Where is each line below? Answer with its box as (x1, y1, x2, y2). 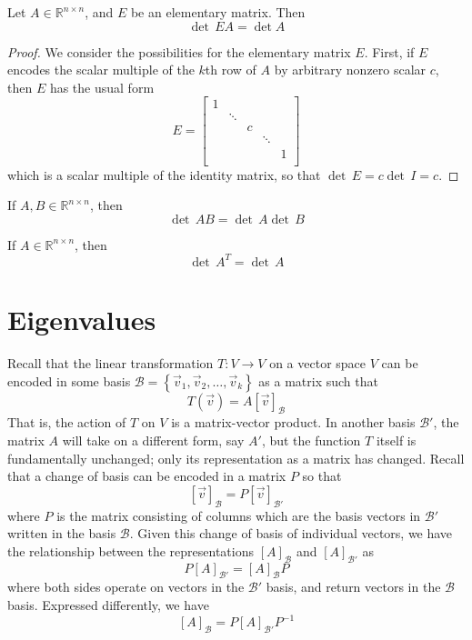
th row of (205, 60, 256, 79)
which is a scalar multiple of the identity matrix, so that (7, 165, 321, 184)
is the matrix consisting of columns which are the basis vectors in (56, 505, 421, 525)
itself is (376, 430, 417, 449)
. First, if (364, 42, 415, 61)
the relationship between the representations (7, 541, 255, 560)
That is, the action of (7, 413, 126, 432)
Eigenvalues (7, 301, 156, 338)
